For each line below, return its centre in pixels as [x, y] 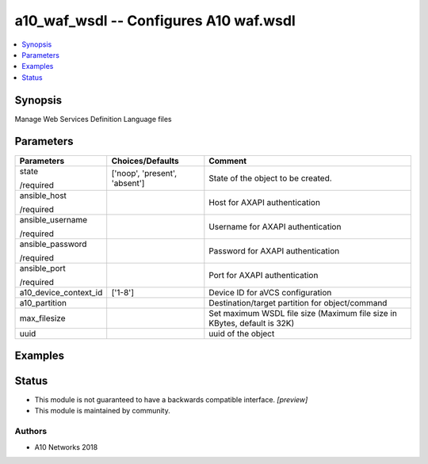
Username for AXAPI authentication [275, 226]
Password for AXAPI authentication [274, 251]
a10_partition [43, 302]
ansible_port [43, 268]
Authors [31, 432]
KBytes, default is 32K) [252, 323]
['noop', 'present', [144, 173]
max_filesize [43, 318]
